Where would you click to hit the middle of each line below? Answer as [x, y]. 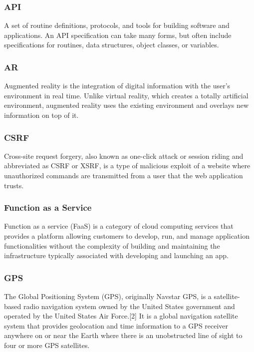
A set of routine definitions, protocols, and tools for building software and [117, 25]
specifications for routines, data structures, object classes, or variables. [112, 45]
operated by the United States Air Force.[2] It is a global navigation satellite [121, 316]
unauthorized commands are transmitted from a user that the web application [124, 175]
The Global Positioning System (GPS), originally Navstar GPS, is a [108, 296]
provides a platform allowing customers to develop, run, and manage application [127, 236]
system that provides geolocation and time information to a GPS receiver [116, 325]
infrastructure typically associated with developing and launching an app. [116, 255]
